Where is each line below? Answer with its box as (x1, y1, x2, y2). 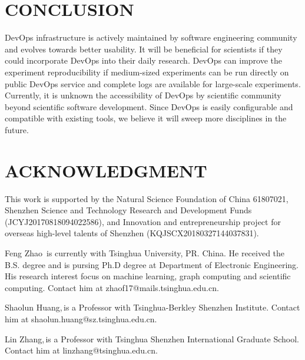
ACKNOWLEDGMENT (5, 158, 207, 182)
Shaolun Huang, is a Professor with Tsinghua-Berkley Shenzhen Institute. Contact (5, 301, 300, 313)
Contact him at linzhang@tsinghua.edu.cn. (5, 344, 158, 356)
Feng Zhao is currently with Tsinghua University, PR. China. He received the (5, 246, 285, 259)
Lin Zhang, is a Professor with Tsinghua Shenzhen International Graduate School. (5, 332, 299, 345)
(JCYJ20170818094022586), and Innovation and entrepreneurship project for (5, 215, 281, 227)
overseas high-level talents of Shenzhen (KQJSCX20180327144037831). (5, 227, 259, 239)
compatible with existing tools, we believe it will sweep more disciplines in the (5, 112, 287, 124)
